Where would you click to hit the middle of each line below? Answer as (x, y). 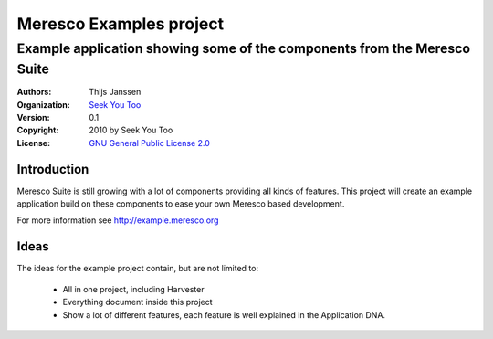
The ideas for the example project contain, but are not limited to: (138, 269)
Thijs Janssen (115, 92)
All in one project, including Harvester (133, 289)
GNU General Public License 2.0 (149, 143)
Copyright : (38, 130)
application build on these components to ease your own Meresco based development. (181, 204)
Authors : (34, 92)
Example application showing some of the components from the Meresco (243, 48)
